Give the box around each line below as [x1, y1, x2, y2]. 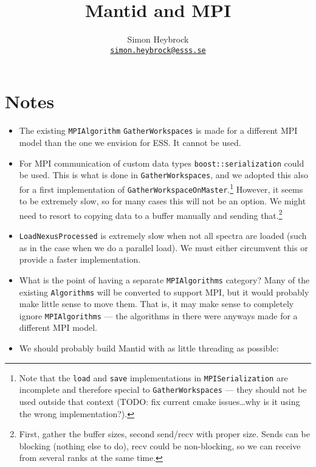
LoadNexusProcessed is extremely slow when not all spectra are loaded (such [19, 229, 307, 242]
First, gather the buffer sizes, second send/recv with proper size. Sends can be [19, 427, 310, 440]
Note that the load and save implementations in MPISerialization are [19, 371, 288, 384]
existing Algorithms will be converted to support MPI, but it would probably [19, 285, 309, 298]
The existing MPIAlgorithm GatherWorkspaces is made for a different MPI [19, 124, 298, 137]
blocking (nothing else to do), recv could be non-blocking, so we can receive [19, 439, 301, 452]
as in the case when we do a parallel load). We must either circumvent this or [19, 241, 308, 254]
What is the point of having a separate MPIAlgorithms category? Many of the [19, 273, 310, 286]
